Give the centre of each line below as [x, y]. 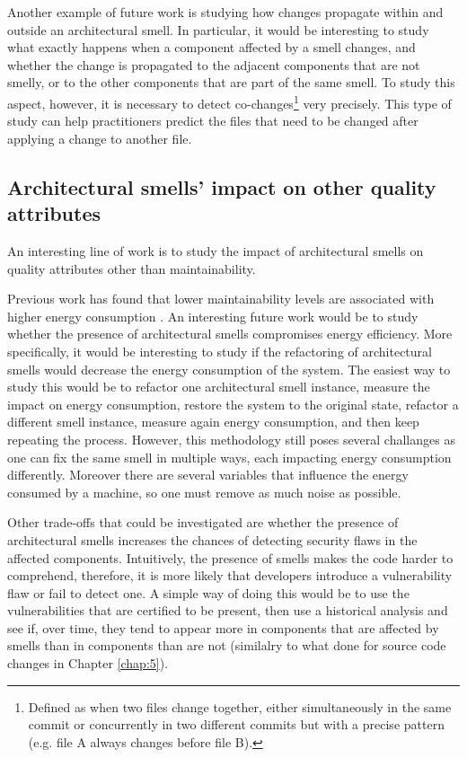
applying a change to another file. [100, 138]
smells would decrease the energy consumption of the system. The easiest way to [229, 369]
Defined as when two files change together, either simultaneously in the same [240, 706]
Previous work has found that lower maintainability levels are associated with [221, 299]
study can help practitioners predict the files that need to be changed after [213, 121]
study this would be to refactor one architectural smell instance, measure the [219, 387]
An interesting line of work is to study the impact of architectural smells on [216, 251]
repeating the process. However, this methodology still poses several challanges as [231, 439]
